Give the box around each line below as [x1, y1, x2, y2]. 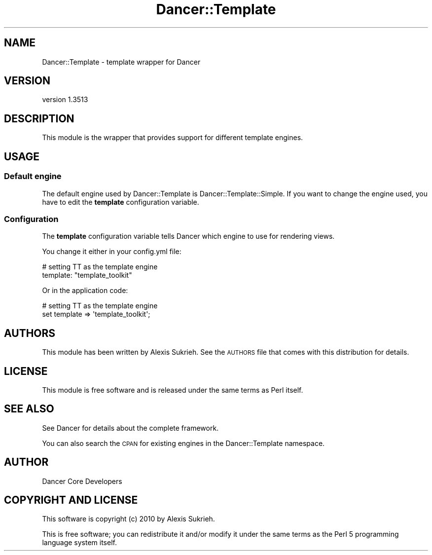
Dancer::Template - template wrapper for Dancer [42, 57, 201, 66]
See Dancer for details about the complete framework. [42, 423, 219, 432]
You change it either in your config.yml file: [42, 247, 181, 256]
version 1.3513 [42, 95, 88, 104]
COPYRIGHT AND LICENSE [4, 494, 138, 507]
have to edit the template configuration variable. [42, 197, 199, 206]
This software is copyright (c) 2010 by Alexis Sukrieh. [42, 515, 215, 523]
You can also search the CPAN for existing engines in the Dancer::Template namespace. [42, 439, 325, 447]
